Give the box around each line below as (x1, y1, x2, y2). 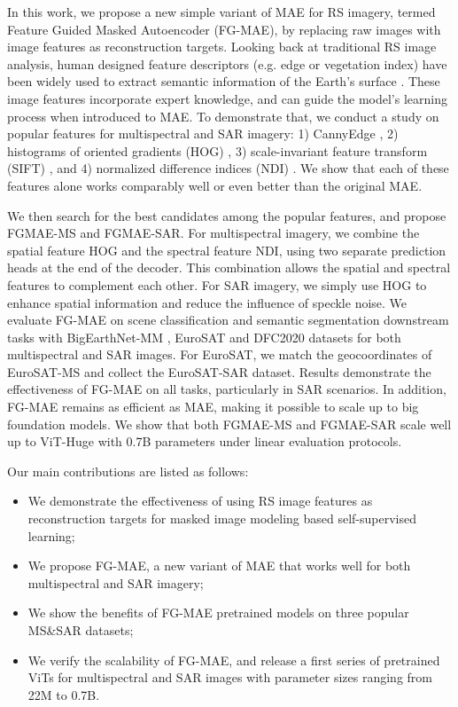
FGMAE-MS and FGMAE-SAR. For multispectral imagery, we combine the (7, 224, 420, 242)
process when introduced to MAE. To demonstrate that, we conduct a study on (7, 106, 439, 125)
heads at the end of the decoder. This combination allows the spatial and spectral (7, 258, 451, 277)
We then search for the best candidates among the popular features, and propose (7, 206, 446, 224)
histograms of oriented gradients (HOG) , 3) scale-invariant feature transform (7, 141, 428, 160)
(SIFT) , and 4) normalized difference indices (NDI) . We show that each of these (7, 159, 449, 177)
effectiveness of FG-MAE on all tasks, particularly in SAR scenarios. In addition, (7, 380, 446, 398)
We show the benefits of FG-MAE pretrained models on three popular (27, 603, 409, 622)
